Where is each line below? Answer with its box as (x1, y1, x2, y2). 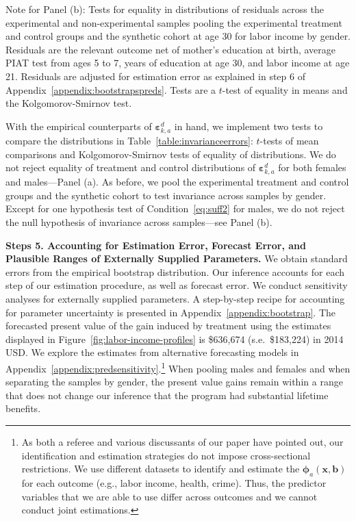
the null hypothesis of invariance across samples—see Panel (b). (5, 215, 272, 229)
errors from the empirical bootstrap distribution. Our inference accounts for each (5, 264, 345, 279)
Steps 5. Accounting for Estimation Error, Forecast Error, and (5, 238, 306, 252)
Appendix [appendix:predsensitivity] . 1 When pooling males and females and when (5, 359, 351, 375)
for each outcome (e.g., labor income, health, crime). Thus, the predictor (21, 475, 327, 490)
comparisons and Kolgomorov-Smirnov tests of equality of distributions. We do (5, 147, 336, 161)
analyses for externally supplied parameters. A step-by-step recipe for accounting (5, 292, 345, 305)
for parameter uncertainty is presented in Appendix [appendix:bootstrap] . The (5, 305, 336, 319)
